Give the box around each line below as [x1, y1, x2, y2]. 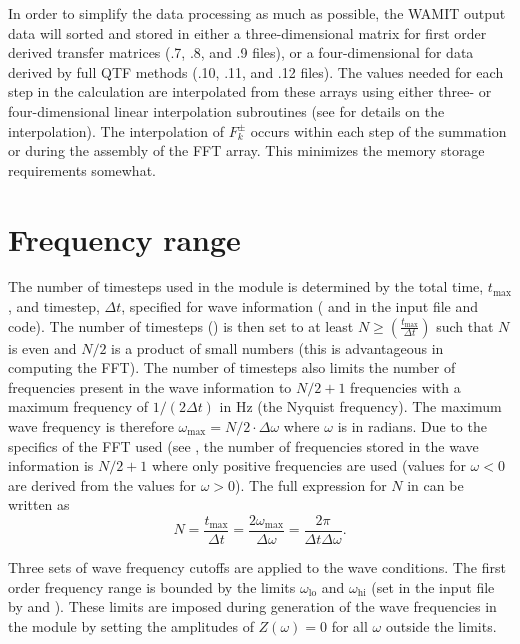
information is [8, 455, 94, 476]
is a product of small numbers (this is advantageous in [111, 337, 444, 358]
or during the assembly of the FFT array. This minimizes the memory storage [8, 140, 485, 161]
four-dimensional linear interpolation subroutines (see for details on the [8, 100, 445, 121]
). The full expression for [235, 474, 387, 495]
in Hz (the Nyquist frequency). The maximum [219, 396, 502, 417]
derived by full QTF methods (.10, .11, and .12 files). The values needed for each [8, 61, 504, 82]
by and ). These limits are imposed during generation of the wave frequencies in [8, 596, 497, 617]
